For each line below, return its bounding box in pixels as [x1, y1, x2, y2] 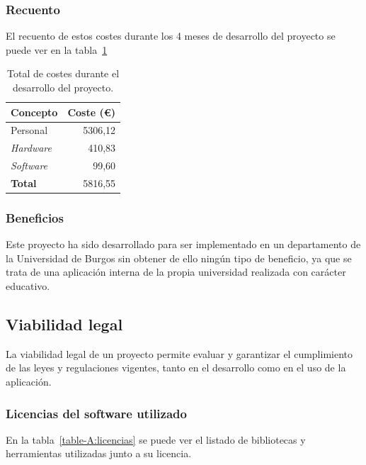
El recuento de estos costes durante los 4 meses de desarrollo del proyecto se [6, 28, 336, 43]
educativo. [6, 279, 50, 293]
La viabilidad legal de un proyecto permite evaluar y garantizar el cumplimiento [6, 346, 353, 361]
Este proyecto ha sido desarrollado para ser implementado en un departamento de [6, 237, 361, 252]
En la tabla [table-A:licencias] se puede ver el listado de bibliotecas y [6, 432, 306, 447]
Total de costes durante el [7, 66, 120, 81]
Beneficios [6, 208, 64, 226]
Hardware [11, 140, 52, 155]
